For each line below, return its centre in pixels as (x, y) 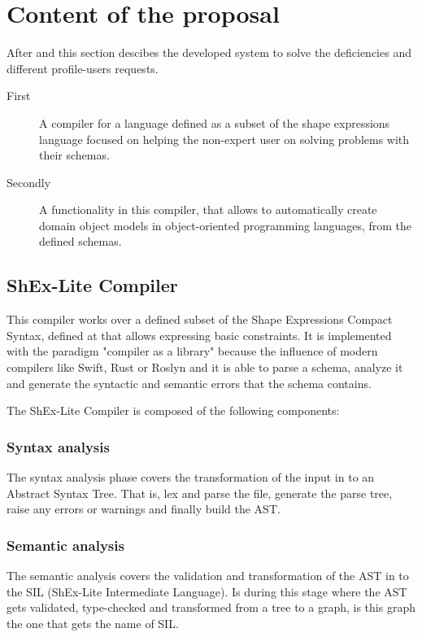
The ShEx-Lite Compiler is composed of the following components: (173, 410)
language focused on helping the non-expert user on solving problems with (224, 139)
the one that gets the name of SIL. (93, 623)
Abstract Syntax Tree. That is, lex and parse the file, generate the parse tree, (200, 493)
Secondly (29, 182)
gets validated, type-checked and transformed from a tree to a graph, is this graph (211, 607)
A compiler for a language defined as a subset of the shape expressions (215, 122)
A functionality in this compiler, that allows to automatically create (208, 209)
